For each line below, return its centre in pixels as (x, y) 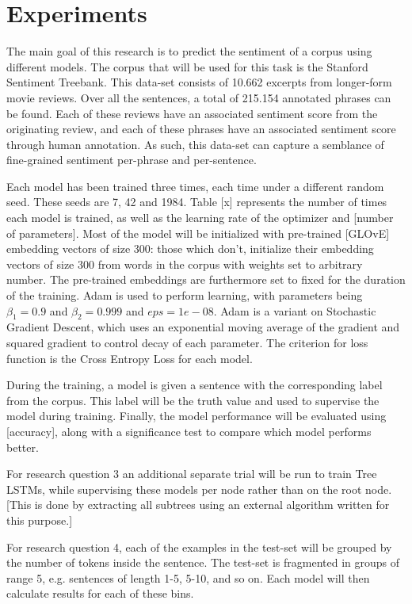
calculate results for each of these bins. (100, 593)
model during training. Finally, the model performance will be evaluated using (196, 416)
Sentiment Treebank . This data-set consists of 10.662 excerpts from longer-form (199, 82)
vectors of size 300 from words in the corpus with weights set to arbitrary (185, 264)
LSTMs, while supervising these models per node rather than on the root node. (199, 489)
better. (23, 447)
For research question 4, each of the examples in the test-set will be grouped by (199, 547)
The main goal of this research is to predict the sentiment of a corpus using (189, 51)
